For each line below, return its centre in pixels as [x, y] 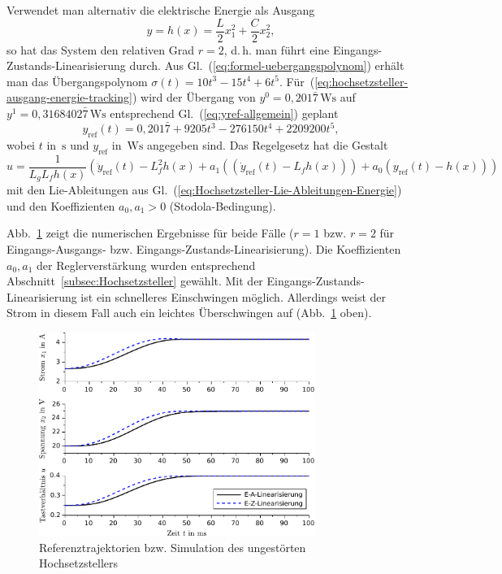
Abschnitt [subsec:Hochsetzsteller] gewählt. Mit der [135, 281]
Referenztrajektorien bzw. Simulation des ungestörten [173, 547]
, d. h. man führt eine [277, 49]
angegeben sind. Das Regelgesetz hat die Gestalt [268, 144]
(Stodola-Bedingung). [223, 205]
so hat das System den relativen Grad [101, 49]
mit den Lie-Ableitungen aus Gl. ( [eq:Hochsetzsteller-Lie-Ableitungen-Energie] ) [204, 190]
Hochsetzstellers [79, 563]
